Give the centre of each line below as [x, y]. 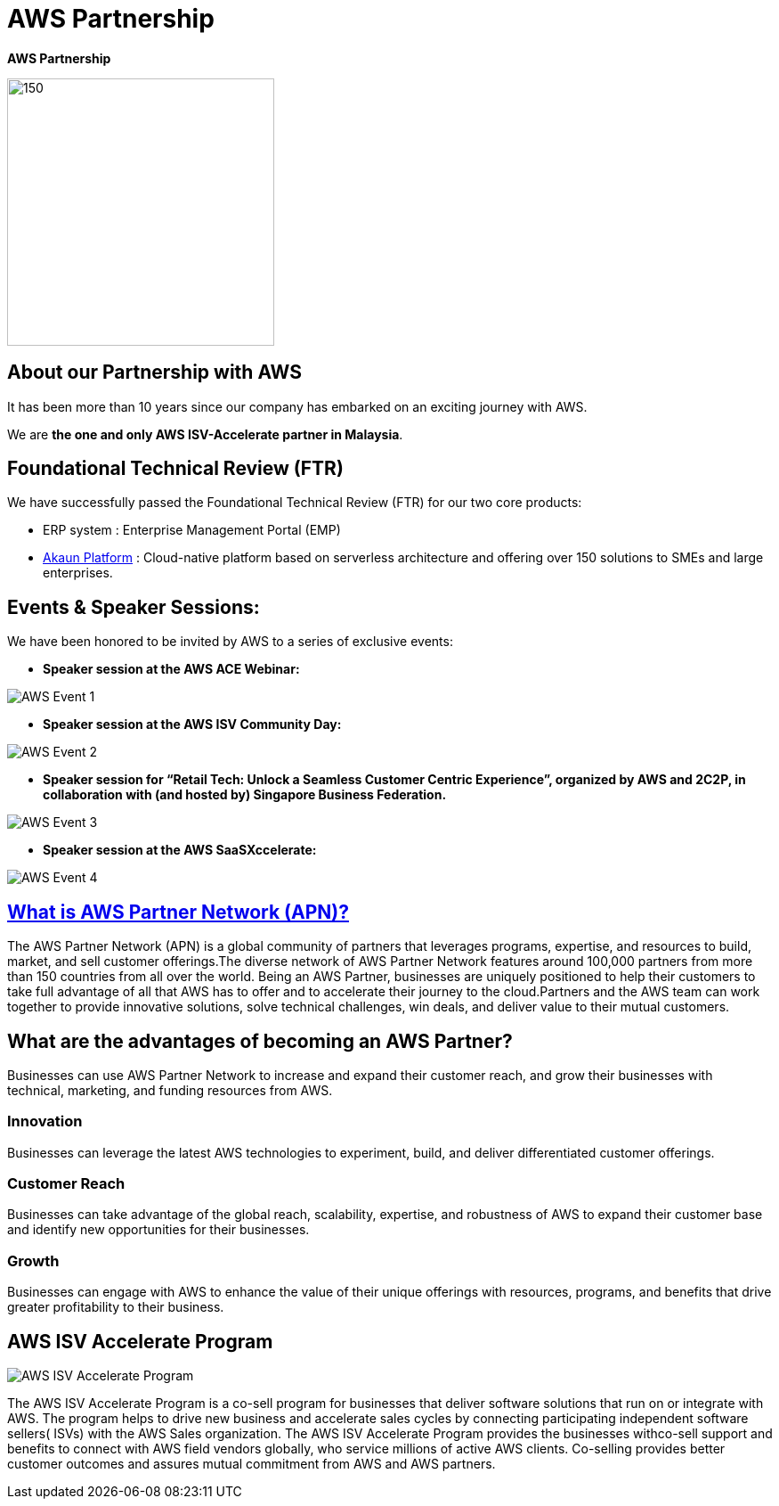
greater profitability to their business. [116, 1307]
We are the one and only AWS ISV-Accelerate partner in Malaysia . [205, 434]
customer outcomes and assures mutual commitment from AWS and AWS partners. [252, 1464]
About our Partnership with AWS [154, 372]
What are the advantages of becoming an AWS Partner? [260, 1041]
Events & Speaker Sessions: [134, 607]
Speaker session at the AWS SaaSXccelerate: [180, 850]
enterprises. [78, 573]
